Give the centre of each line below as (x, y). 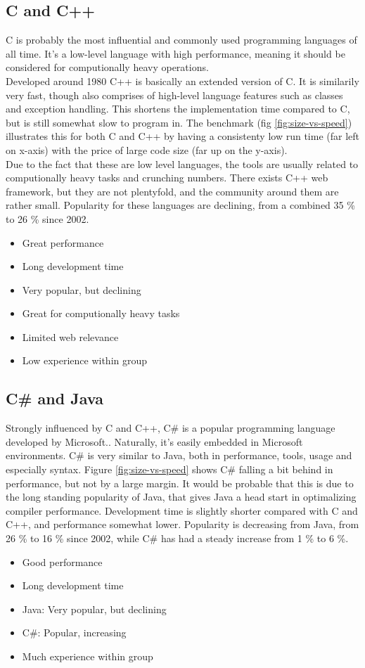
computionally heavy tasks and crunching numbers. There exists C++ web (167, 178)
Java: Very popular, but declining (94, 609)
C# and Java (55, 398)
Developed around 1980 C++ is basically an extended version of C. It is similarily (182, 81)
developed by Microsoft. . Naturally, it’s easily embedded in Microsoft (154, 441)
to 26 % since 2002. (47, 218)
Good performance (62, 561)
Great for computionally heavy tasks (101, 313)
